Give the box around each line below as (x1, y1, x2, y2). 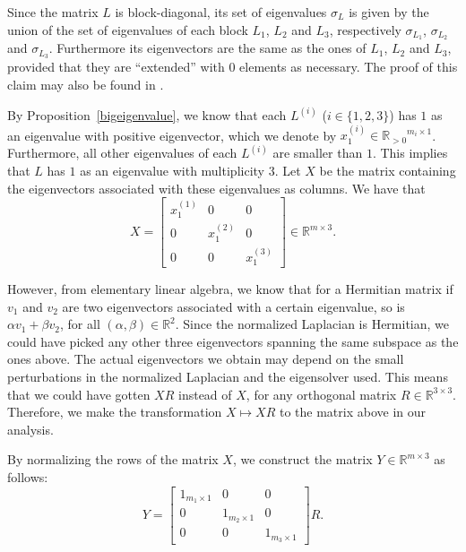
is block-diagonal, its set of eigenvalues (115, 3, 327, 21)
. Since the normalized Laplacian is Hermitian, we (175, 315, 450, 333)
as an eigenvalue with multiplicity (80, 160, 264, 179)
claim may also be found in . (7, 74, 164, 93)
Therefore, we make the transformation (7, 402, 222, 421)
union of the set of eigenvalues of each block (7, 20, 248, 39)
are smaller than (272, 143, 363, 162)
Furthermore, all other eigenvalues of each (7, 143, 237, 162)
